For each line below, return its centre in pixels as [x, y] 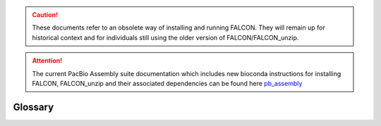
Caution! [45, 15]
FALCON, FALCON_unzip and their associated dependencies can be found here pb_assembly [167, 83]
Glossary [34, 107]
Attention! [47, 61]
